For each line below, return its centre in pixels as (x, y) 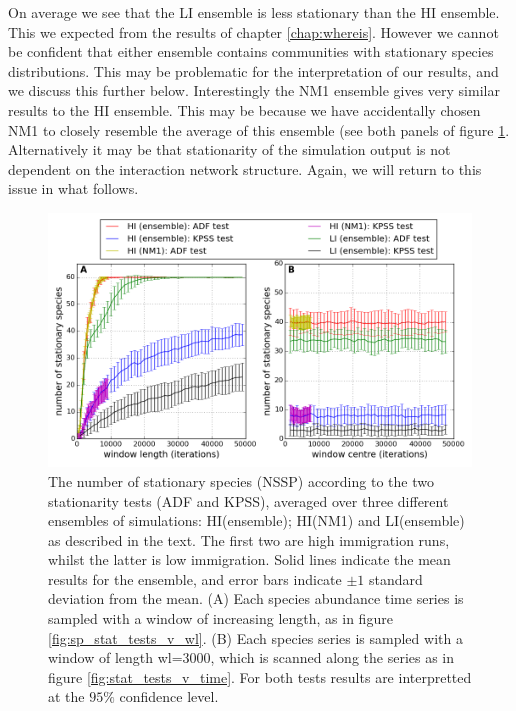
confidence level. (169, 696)
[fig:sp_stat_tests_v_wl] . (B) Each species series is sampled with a (255, 637)
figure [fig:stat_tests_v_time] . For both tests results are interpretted (260, 676)
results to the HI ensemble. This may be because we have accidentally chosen (244, 109)
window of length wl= (115, 657)
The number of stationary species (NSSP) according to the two (241, 480)
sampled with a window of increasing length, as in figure (220, 618)
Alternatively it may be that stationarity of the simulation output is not (229, 149)
